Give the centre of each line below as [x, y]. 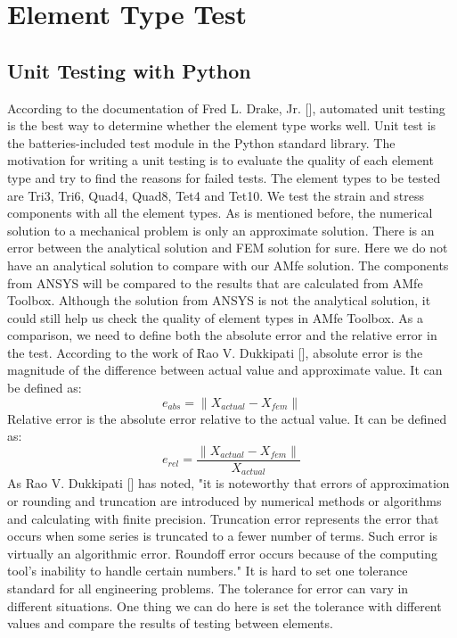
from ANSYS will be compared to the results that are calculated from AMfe [215, 282]
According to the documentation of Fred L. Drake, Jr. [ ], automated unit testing [226, 108]
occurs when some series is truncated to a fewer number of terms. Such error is [223, 536]
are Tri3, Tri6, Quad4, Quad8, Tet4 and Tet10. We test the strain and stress [216, 195]
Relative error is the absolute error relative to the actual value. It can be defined [227, 418]
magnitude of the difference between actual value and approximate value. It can [225, 370]
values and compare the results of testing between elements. [170, 623]
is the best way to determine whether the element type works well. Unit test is [222, 125]
